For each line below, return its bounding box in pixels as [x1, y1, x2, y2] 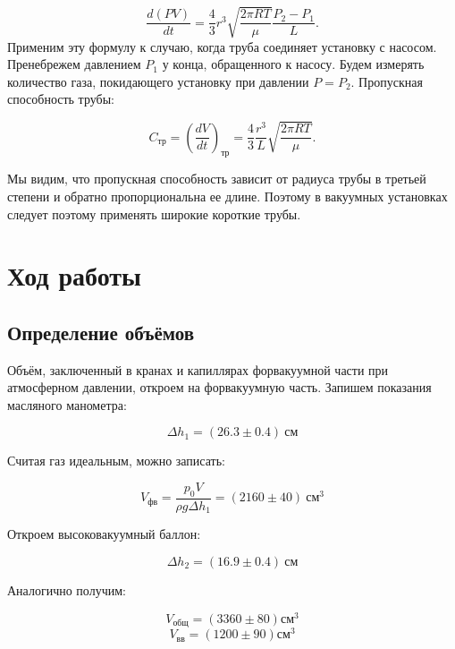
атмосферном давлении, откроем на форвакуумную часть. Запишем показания [7, 378, 432, 397]
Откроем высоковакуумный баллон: [7, 525, 201, 543]
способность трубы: [7, 90, 114, 108]
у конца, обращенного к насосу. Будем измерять [162, 55, 425, 73]
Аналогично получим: [7, 580, 126, 599]
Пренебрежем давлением [7, 55, 141, 73]
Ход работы [7, 257, 141, 294]
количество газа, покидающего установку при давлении [7, 72, 309, 90]
